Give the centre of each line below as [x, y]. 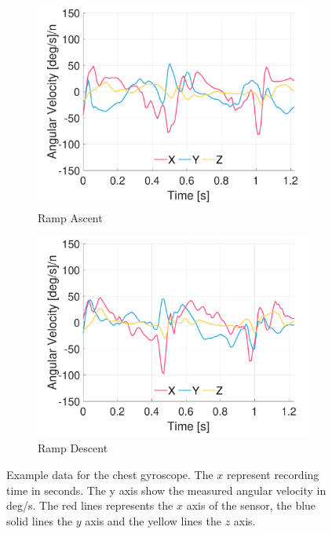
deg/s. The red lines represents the [90, 505]
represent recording [273, 474]
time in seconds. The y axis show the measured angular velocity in [166, 490]
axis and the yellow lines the [153, 520]
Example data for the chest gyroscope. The [110, 474]
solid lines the [40, 520]
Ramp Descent [73, 448]
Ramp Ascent [70, 217]
